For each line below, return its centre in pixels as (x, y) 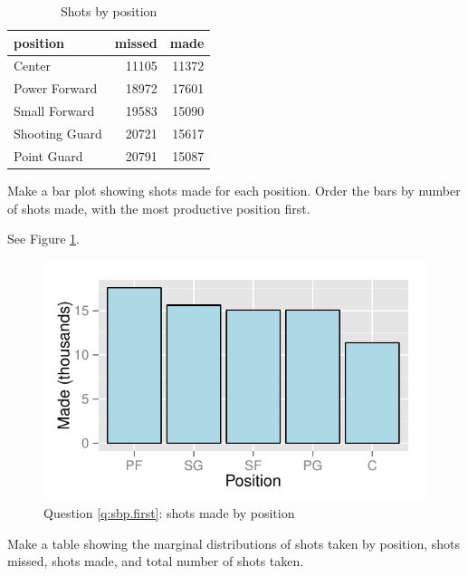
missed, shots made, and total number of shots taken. (156, 561)
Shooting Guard (58, 133)
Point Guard (48, 155)
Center (32, 66)
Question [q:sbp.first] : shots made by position (169, 513)
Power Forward (56, 88)
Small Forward (54, 111)
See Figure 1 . (43, 239)
